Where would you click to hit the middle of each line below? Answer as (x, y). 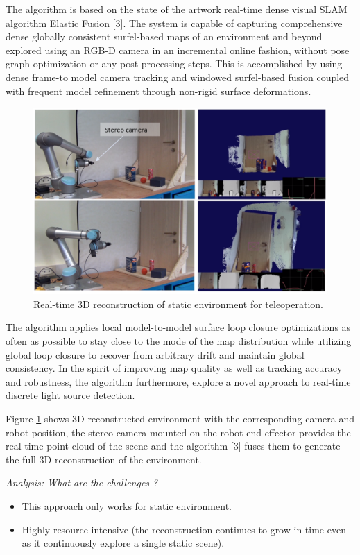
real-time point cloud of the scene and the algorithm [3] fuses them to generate (173, 446)
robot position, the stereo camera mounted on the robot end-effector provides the (178, 432)
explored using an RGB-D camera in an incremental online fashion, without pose (178, 50)
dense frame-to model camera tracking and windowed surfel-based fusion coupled (178, 77)
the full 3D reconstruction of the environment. (104, 459)
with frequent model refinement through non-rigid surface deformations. (158, 91)
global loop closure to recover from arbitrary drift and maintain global (155, 354)
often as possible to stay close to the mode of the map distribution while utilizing (179, 341)
